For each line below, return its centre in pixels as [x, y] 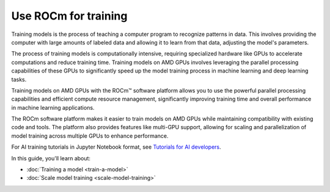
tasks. [19, 79]
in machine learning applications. [53, 107]
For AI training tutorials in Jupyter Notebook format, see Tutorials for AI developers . [116, 147]
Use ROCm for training [69, 16]
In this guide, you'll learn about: [51, 158]
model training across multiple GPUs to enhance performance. [90, 136]
